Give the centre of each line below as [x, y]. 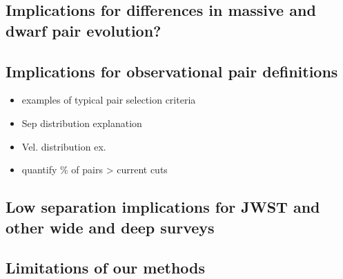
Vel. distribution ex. [64, 146]
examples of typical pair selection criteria [109, 100]
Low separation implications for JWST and [163, 207]
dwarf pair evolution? [84, 30]
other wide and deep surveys [110, 227]
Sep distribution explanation [82, 123]
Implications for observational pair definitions [172, 71]
